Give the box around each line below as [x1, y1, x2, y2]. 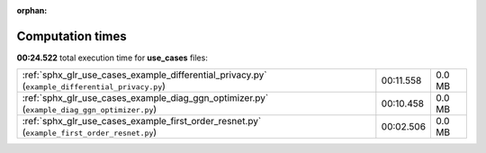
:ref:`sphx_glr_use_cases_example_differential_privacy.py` [22, 68, 267, 81]
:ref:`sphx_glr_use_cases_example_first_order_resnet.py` [22, 115, 262, 128]
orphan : [16, 5, 48, 15]
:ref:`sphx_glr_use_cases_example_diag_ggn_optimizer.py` [22, 92, 269, 104]
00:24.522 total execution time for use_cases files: [16, 52, 209, 63]
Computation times [16, 28, 127, 44]
